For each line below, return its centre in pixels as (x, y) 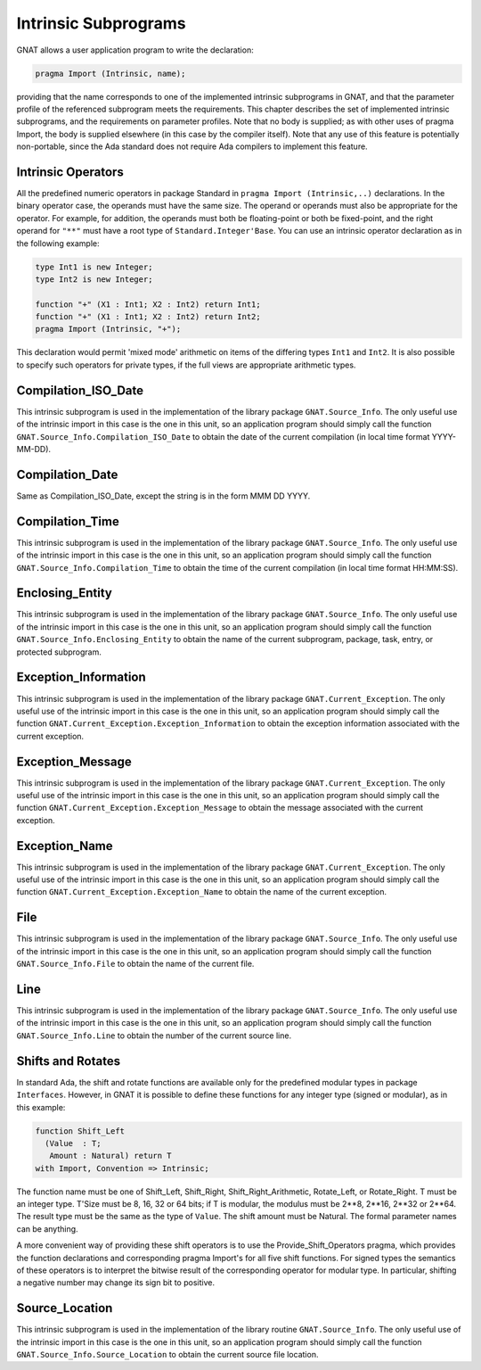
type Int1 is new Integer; (94, 267)
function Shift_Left (80, 1131)
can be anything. (48, 1229)
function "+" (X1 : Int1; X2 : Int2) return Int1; (148, 304)
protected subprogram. (59, 652)
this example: (41, 1107)
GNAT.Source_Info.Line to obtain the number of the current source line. (154, 1036)
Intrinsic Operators (70, 172)
